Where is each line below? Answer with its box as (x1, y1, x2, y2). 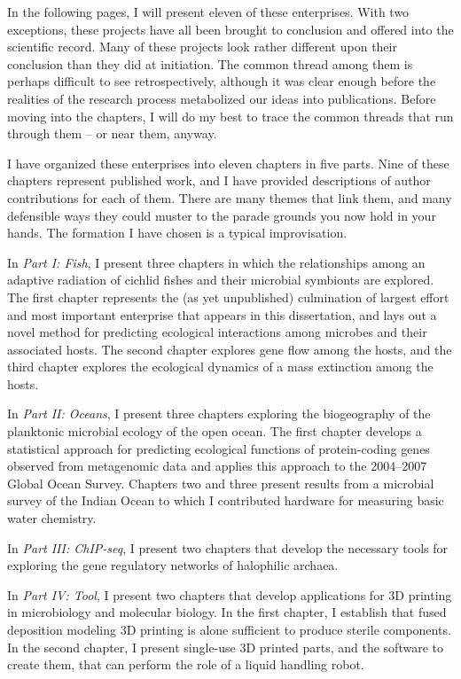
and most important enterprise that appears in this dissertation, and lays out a (7, 305, 437, 324)
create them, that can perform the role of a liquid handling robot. (7, 655, 364, 674)
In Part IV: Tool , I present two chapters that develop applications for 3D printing (7, 585, 452, 604)
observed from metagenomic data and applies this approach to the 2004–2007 (7, 457, 427, 475)
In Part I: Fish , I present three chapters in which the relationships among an (7, 253, 426, 271)
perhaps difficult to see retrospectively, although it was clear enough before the (7, 72, 436, 90)
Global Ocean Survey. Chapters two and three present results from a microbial (7, 473, 434, 492)
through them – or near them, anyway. (7, 124, 217, 143)
